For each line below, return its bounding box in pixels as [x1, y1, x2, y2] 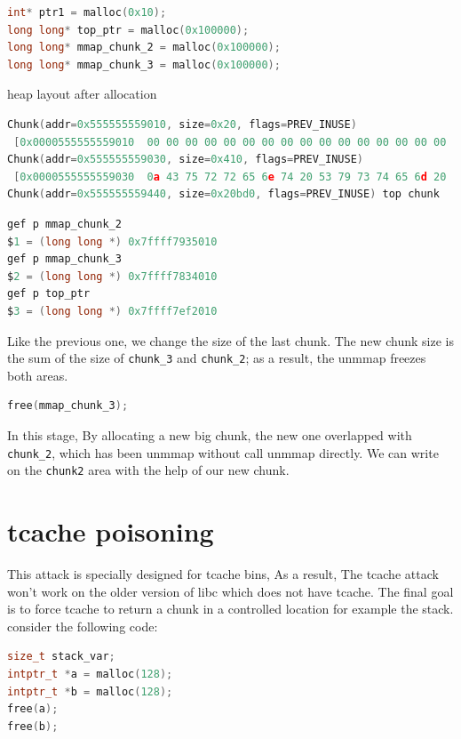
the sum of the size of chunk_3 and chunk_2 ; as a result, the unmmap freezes [7, 349, 426, 367]
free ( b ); [7, 719, 59, 733]
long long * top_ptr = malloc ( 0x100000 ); [7, 23, 250, 36]
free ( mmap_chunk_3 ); [7, 399, 129, 413]
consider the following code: [7, 616, 158, 635]
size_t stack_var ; [7, 650, 115, 663]
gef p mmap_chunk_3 [7, 253, 122, 266]
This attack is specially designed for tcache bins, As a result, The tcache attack [7, 564, 439, 582]
